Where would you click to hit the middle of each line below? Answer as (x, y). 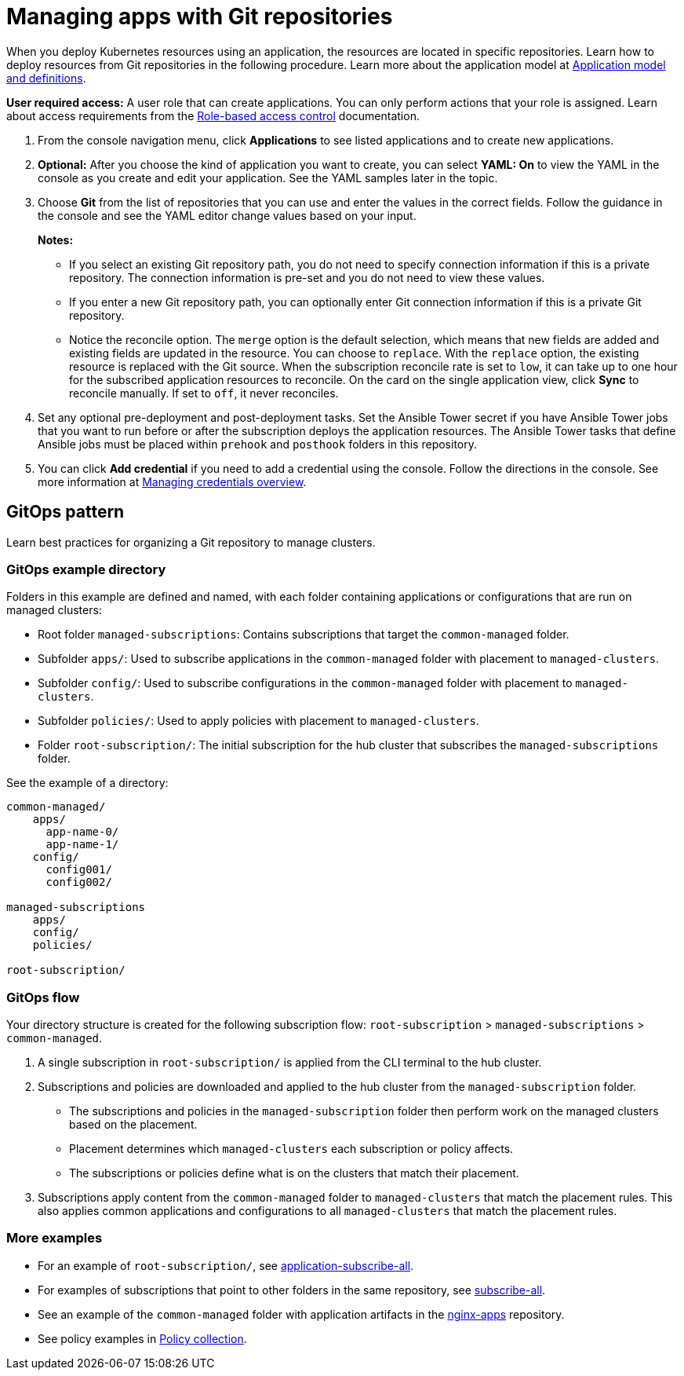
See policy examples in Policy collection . (142, 1338)
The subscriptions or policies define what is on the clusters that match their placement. (294, 1173)
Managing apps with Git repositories (200, 16)
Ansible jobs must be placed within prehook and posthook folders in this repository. (257, 444)
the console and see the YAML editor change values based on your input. (227, 215)
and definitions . (46, 78)
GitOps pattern (65, 512)
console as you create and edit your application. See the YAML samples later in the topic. (268, 177)
